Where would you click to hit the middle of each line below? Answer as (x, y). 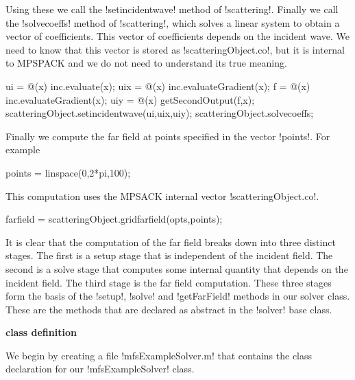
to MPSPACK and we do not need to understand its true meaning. (146, 63)
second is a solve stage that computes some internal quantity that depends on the (177, 268)
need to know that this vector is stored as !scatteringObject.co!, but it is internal (175, 49)
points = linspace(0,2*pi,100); (68, 172)
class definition (41, 332)
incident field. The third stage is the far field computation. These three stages (169, 282)
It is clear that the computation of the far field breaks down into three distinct (171, 242)
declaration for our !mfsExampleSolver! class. (100, 369)
